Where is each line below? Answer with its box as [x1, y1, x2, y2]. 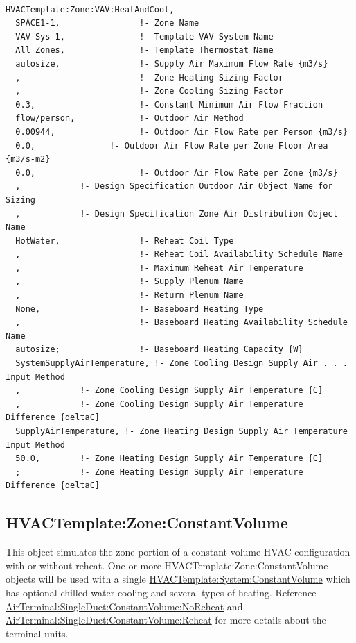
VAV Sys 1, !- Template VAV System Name [15, 31, 274, 42]
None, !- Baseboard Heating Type [15, 303, 264, 314]
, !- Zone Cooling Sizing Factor [15, 86, 283, 97]
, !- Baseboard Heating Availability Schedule [15, 317, 348, 328]
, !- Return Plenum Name [15, 290, 244, 301]
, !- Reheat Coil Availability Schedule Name [15, 249, 343, 260]
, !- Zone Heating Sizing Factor [15, 72, 283, 83]
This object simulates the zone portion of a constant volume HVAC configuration [6, 544, 350, 559]
